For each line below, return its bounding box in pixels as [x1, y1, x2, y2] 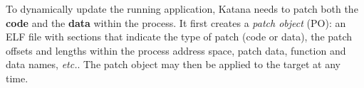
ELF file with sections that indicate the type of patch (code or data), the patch [6, 29, 353, 44]
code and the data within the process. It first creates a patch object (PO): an [6, 15, 346, 30]
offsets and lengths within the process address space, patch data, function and [6, 43, 346, 57]
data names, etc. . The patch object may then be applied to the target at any [6, 57, 340, 72]
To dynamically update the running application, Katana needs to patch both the [6, 1, 358, 16]
